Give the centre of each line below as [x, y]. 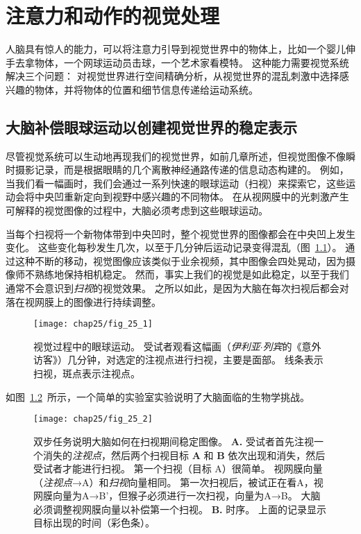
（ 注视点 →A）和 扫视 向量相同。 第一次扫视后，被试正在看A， [174, 482]
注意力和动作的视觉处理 [113, 16]
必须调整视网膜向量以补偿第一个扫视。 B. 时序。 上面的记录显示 [180, 509]
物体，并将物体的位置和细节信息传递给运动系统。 [146, 89]
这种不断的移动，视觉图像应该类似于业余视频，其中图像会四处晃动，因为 [180, 260]
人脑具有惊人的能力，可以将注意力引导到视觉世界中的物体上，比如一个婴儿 [176, 49]
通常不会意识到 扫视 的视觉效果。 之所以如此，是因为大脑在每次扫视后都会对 [177, 288]
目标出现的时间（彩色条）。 [94, 523]
